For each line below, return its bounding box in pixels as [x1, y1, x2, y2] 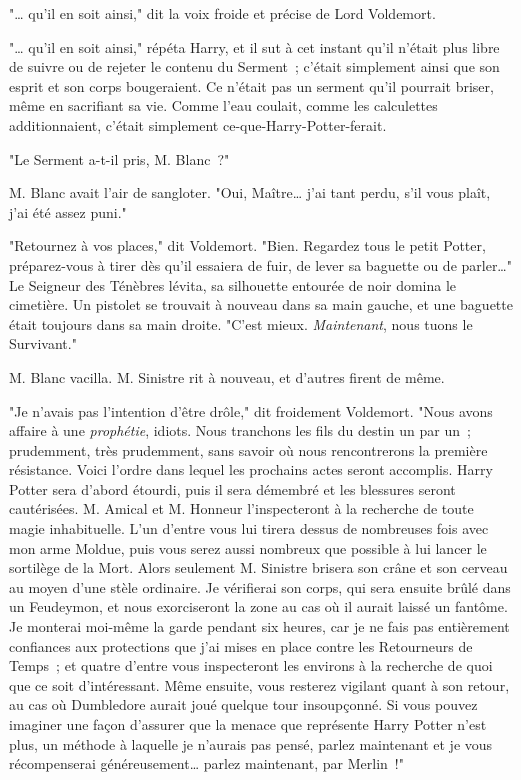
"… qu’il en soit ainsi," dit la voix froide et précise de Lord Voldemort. [9, 3, 436, 23]
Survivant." [9, 333, 77, 354]
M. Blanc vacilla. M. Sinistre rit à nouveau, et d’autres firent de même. [9, 366, 445, 387]
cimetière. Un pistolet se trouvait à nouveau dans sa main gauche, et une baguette [9, 294, 513, 315]
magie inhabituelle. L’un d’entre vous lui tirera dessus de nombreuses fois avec [9, 518, 489, 539]
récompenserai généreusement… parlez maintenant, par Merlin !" [9, 753, 404, 774]
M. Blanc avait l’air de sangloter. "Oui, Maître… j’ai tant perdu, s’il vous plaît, [9, 182, 491, 203]
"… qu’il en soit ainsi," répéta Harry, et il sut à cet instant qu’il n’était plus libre [9, 36, 500, 57]
